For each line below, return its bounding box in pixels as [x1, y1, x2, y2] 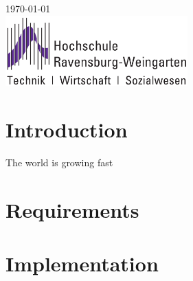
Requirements [5, 195, 139, 223]
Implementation [5, 249, 159, 278]
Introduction [5, 115, 128, 144]
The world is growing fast [5, 155, 113, 170]
